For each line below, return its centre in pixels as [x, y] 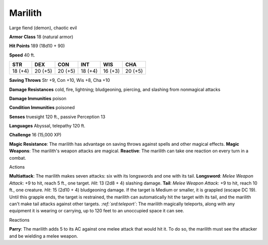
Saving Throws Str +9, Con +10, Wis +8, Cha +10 [60, 80]
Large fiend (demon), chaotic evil [43, 28]
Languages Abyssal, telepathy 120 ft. [47, 126]
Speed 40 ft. [22, 55]
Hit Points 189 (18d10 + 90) [37, 46]
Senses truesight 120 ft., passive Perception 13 [57, 117]
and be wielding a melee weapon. [43, 236]
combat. [18, 158]
